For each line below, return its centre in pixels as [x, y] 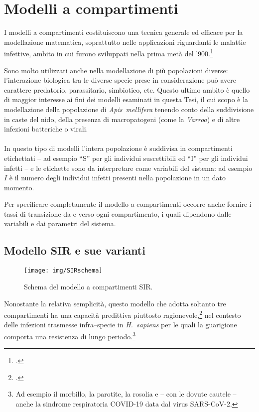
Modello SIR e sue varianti [75, 250]
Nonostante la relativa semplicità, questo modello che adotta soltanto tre [115, 303]
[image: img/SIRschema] [63, 271]
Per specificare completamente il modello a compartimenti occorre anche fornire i [128, 204]
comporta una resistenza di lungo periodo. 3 [70, 335]
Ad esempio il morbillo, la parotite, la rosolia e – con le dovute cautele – [126, 394]
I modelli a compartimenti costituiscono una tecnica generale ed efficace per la [124, 32]
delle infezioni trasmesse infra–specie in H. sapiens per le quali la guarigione [121, 325]
